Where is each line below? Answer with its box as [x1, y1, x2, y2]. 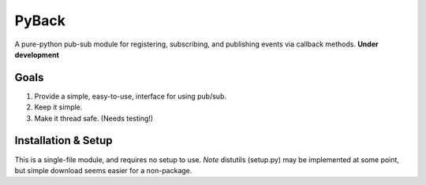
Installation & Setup [14, 134, 113, 147]
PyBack [14, 12, 66, 29]
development [14, 50, 59, 59]
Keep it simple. [34, 102, 83, 112]
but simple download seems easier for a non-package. [14, 165, 192, 175]
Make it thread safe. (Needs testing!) [34, 113, 154, 123]
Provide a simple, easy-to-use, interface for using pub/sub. [34, 91, 226, 101]
